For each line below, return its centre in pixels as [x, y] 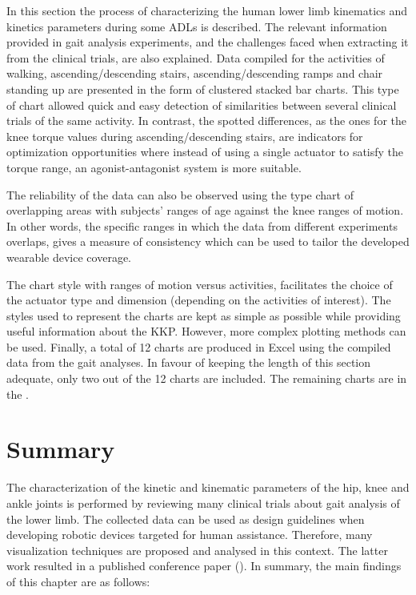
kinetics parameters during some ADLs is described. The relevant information [197, 26]
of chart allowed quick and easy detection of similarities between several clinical [202, 105]
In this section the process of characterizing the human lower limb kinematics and [207, 10]
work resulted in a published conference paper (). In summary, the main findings [204, 566]
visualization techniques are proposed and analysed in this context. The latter [197, 550]
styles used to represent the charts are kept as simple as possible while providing [204, 315]
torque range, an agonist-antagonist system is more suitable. [154, 167]
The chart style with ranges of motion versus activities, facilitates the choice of [200, 284]
